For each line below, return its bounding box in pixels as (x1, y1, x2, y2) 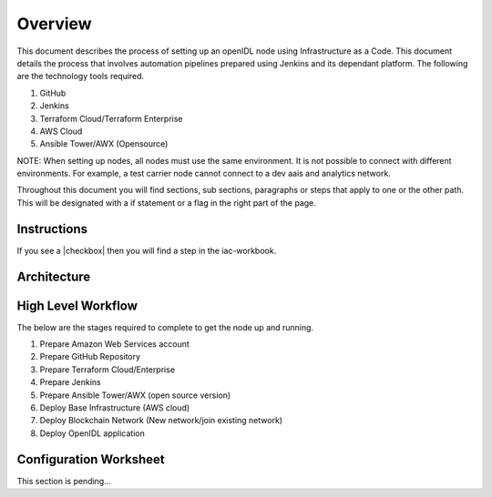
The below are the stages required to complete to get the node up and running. (16, 321, 314, 332)
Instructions (16, 221, 88, 237)
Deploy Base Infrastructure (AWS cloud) (39, 402, 190, 413)
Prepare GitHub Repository (39, 351, 141, 362)
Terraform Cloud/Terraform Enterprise (39, 113, 183, 124)
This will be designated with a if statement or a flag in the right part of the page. (16, 197, 316, 208)
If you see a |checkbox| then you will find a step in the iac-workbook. (16, 245, 277, 256)
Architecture (16, 269, 91, 284)
